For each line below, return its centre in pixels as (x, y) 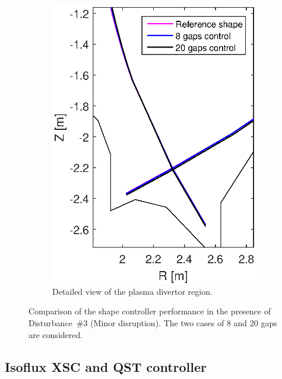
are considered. (56, 334)
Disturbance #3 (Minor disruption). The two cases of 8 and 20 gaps (153, 323)
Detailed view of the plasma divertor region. (132, 291)
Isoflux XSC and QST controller (106, 366)
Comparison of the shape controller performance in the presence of (150, 311)
